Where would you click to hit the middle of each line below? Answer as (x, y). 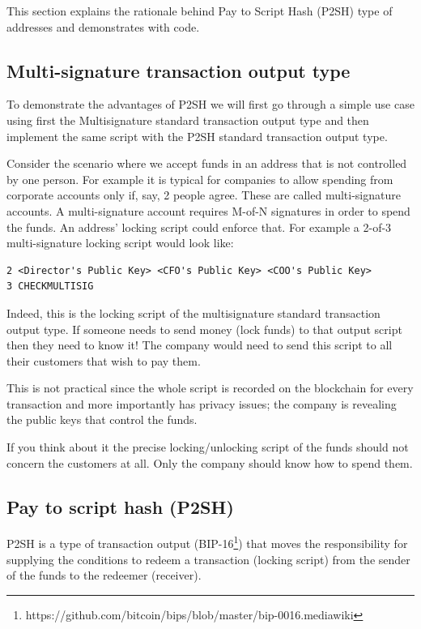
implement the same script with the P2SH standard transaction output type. (197, 136)
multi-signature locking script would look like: (120, 243)
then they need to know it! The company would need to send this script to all (200, 345)
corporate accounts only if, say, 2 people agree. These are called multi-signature (204, 195)
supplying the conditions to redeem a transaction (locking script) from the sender (208, 559)
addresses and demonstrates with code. (103, 26)
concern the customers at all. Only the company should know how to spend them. (210, 462)
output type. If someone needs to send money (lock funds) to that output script (204, 329)
